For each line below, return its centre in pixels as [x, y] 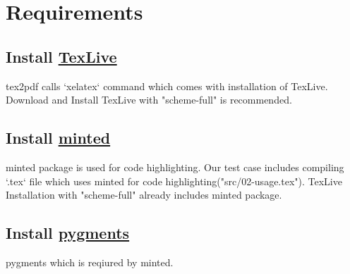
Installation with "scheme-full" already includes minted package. [144, 195]
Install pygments [68, 233]
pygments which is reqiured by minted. [90, 262]
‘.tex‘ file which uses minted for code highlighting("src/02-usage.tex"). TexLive [174, 181]
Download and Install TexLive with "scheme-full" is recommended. [149, 100]
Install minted [58, 138]
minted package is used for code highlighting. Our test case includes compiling [175, 167]
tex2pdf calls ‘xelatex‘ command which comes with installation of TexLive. [167, 86]
